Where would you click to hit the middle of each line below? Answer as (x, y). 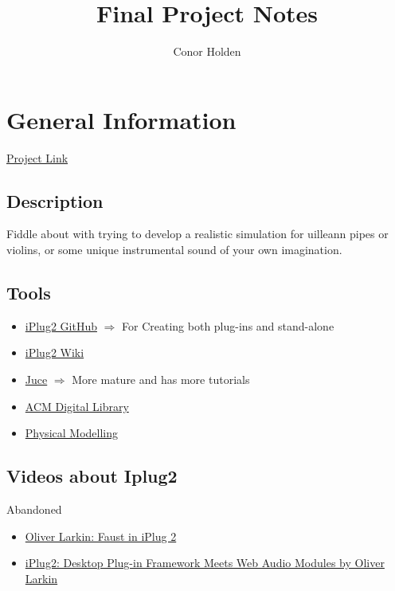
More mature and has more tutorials (161, 380)
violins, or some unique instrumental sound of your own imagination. (174, 250)
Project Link (37, 157)
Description (55, 200)
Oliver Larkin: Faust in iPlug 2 (101, 536)
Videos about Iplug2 (92, 476)
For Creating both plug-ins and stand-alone (228, 325)
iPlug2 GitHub (61, 325)
